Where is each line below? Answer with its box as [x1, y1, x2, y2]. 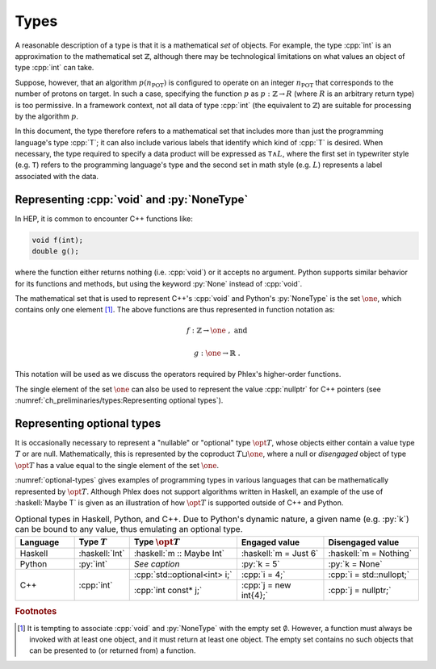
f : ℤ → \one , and [186, 326, 248, 335]
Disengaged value [328, 537, 400, 548]
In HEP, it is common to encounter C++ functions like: [15, 214, 193, 224]
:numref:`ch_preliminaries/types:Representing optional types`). [15, 395, 224, 405]
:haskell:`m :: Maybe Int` [133, 548, 225, 559]
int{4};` [241, 590, 269, 601]
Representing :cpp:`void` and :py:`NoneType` [15, 192, 249, 206]
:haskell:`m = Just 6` [241, 548, 319, 559]
